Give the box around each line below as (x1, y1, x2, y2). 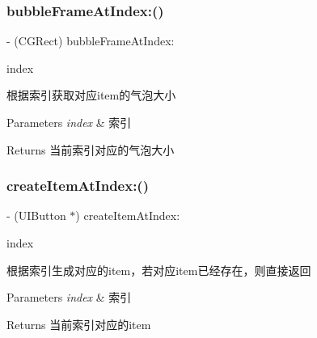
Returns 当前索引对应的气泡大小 (6, 141, 175, 158)
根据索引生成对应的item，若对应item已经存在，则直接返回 (6, 261, 311, 278)
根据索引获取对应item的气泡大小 (6, 87, 176, 104)
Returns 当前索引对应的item (6, 315, 151, 332)
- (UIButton (6, 207, 66, 224)
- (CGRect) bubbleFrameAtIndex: (6, 32, 175, 49)
